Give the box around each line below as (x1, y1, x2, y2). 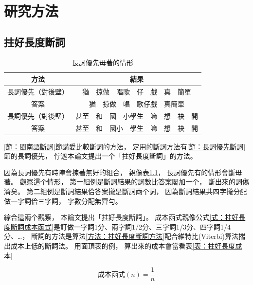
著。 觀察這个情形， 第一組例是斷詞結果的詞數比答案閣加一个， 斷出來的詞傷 (4, 177, 249, 187)
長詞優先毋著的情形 (72, 57, 133, 67)
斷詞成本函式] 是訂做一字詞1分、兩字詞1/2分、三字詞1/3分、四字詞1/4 (10, 221, 231, 232)
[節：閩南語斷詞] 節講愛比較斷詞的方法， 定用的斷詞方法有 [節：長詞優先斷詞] (4, 141, 246, 151)
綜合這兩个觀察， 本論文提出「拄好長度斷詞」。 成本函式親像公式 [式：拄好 (4, 212, 239, 222)
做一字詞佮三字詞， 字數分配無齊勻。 (4, 196, 122, 206)
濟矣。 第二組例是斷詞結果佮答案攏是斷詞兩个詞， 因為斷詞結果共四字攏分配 (4, 186, 247, 196)
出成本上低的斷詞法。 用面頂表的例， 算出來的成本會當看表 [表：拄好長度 (4, 240, 235, 250)
